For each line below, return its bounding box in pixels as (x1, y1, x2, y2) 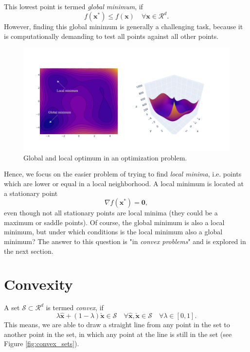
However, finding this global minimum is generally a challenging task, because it (4, 21, 243, 32)
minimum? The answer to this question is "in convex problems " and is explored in (4, 236, 246, 246)
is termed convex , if (46, 302, 104, 313)
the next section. (4, 246, 54, 256)
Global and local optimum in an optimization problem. (23, 152, 187, 162)
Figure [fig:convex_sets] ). (4, 338, 79, 349)
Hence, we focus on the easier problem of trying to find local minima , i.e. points (4, 169, 242, 179)
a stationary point (4, 188, 58, 198)
